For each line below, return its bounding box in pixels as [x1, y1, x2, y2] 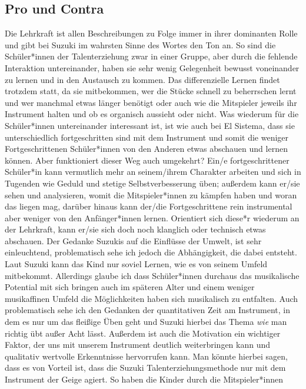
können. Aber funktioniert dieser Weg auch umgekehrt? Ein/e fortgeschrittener [5, 154, 290, 166]
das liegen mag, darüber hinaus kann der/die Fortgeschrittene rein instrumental [5, 200, 292, 212]
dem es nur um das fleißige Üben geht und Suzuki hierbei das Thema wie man [5, 315, 287, 328]
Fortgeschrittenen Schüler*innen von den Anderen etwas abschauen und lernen [5, 142, 288, 155]
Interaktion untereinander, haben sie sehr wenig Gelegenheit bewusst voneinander [5, 61, 300, 74]
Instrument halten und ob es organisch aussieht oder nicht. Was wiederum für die [5, 108, 299, 120]
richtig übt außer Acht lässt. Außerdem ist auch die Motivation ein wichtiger [5, 327, 281, 339]
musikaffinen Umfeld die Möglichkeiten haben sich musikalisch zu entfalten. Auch [5, 292, 298, 304]
